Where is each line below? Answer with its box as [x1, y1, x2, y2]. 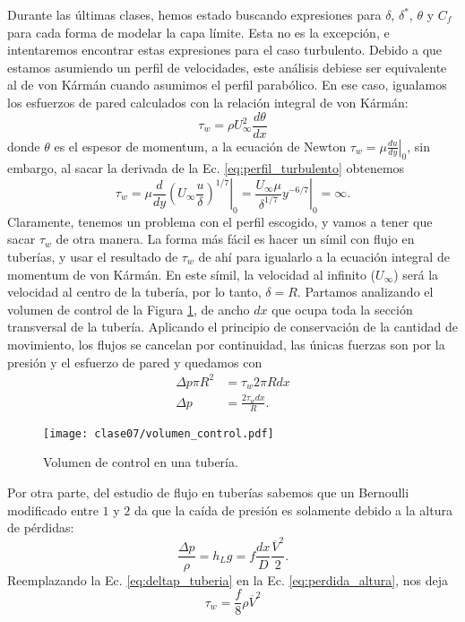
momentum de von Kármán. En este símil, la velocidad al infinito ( [7, 264, 376, 283]
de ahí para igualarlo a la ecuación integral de [198, 247, 450, 265]
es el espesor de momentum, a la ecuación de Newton [54, 136, 347, 155]
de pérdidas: [7, 518, 74, 537]
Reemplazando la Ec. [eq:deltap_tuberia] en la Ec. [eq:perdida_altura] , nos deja [7, 570, 449, 589]
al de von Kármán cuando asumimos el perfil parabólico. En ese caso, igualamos [7, 75, 447, 94]
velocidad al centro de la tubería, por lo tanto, [7, 282, 262, 301]
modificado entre [7, 500, 99, 519]
